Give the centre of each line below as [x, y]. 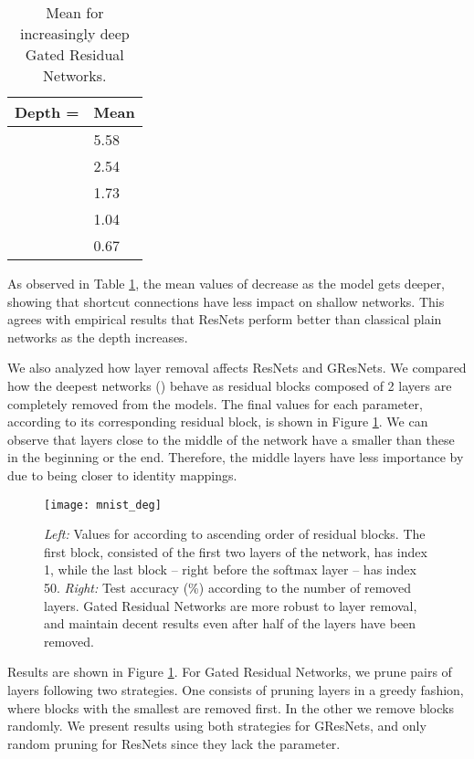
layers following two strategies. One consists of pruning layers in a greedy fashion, [236, 689]
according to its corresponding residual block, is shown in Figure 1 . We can [218, 422]
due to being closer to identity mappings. [122, 474]
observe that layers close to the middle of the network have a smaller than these [231, 439]
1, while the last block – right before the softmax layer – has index [230, 569]
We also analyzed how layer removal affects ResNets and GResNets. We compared [237, 368]
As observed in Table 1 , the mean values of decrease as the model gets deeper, [226, 283]
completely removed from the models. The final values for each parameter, [215, 403]
